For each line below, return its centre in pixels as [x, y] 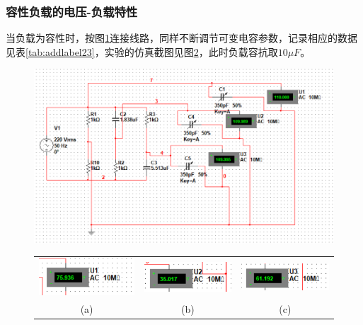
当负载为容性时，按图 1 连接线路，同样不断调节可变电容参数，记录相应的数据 [181, 38]
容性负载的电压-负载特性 [72, 11]
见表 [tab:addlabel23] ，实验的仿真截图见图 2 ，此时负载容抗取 [142, 51]
